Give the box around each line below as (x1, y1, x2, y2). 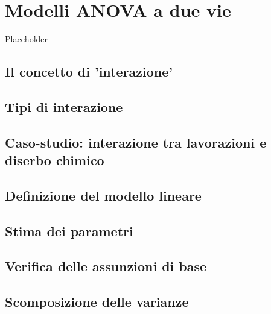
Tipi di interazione (5, 97, 123, 116)
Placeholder (5, 33, 48, 45)
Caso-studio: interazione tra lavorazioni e (5, 133, 267, 151)
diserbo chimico (5, 151, 104, 169)
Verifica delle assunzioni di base (5, 257, 207, 275)
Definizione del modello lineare (5, 186, 202, 204)
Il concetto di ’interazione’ (5, 62, 173, 81)
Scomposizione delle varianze (5, 292, 189, 311)
